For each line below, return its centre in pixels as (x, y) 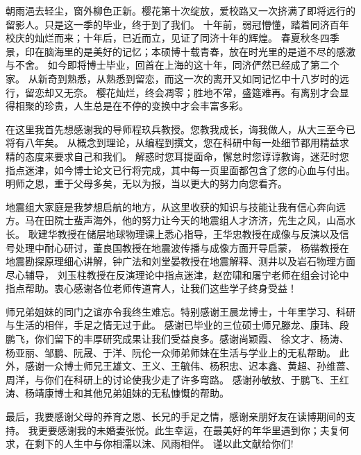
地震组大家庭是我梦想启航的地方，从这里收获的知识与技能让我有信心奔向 (171, 206)
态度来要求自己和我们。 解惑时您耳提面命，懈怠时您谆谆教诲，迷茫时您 (187, 156)
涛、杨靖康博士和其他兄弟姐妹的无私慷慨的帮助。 (117, 393)
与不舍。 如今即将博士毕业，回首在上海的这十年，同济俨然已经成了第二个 (173, 65)
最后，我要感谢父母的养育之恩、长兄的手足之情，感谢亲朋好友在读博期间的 (176, 417)
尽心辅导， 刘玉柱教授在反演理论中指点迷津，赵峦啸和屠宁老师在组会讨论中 (177, 274)
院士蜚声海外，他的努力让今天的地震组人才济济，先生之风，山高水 (204, 220)
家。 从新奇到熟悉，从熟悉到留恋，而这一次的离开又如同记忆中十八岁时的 (173, 78)
